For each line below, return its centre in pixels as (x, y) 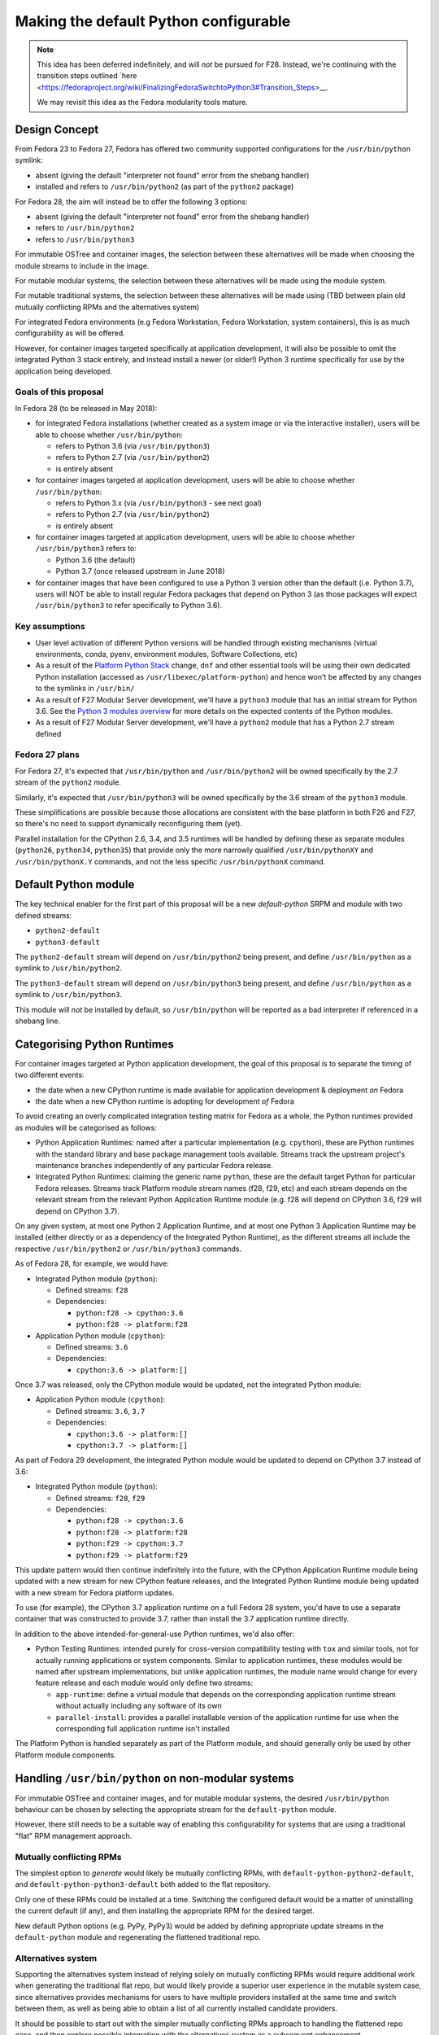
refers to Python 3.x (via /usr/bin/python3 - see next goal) (159, 503)
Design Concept (57, 129)
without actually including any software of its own (139, 1706)
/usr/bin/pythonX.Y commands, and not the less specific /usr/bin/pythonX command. (170, 861)
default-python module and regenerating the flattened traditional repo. (138, 1937)
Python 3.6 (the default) (96, 560)
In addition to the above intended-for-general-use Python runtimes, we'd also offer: (155, 1634)
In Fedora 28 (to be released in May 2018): (86, 408)
